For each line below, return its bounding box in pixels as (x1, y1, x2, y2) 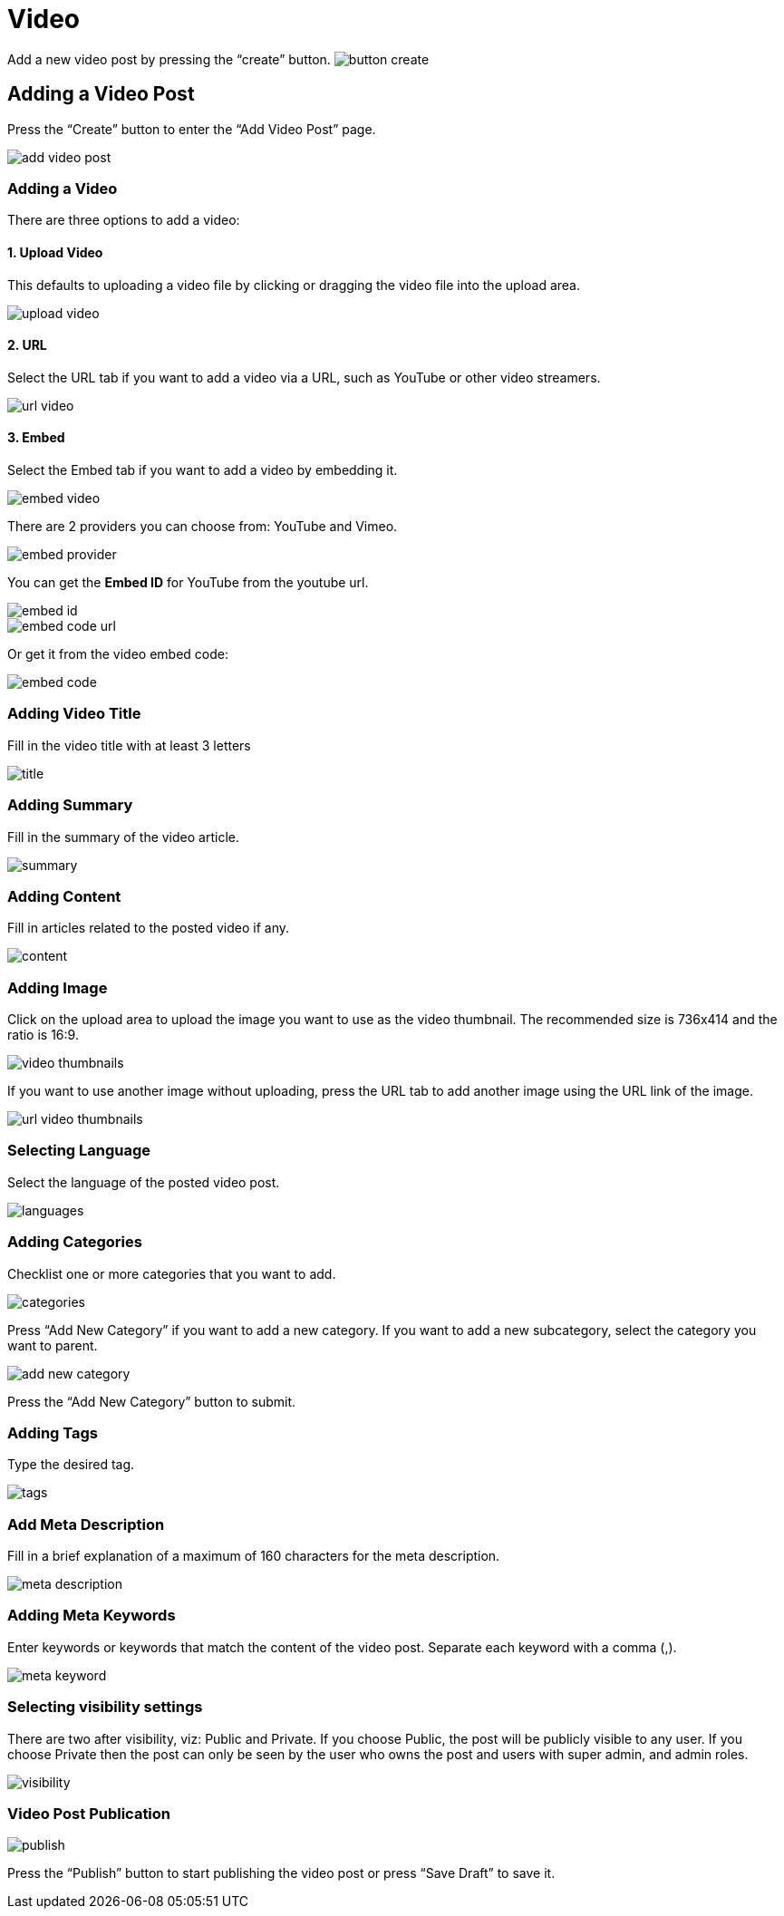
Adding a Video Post (7, 82, 195, 106)
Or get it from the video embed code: (7, 646, 229, 662)
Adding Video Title (7, 704, 141, 723)
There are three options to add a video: (7, 212, 240, 228)
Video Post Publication (7, 1804, 171, 1823)
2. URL (7, 337, 47, 353)
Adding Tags (7, 1423, 99, 1442)
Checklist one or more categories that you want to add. (7, 1265, 336, 1282)
